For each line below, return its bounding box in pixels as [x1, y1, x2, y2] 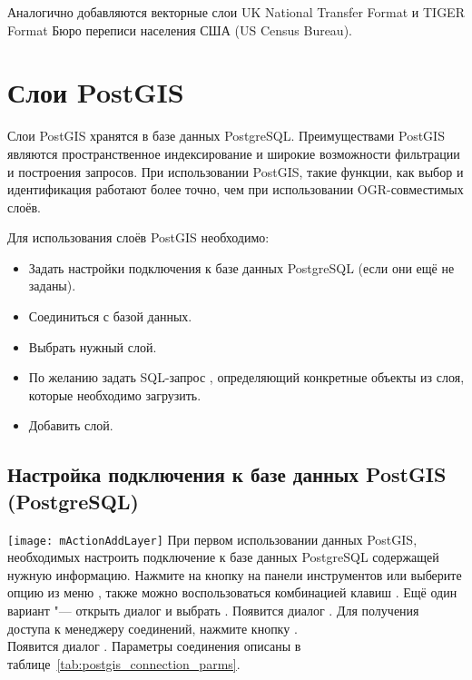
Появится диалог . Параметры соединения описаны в [7, 636, 301, 655]
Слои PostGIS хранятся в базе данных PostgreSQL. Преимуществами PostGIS [7, 126, 445, 145]
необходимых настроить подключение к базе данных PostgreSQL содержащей [7, 547, 439, 567]
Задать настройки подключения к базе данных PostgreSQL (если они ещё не [28, 258, 455, 277]
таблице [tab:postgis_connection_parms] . [7, 654, 241, 673]
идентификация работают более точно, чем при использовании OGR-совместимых [7, 180, 464, 199]
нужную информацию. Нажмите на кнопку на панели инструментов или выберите [7, 565, 462, 584]
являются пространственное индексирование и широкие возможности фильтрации [7, 143, 460, 163]
